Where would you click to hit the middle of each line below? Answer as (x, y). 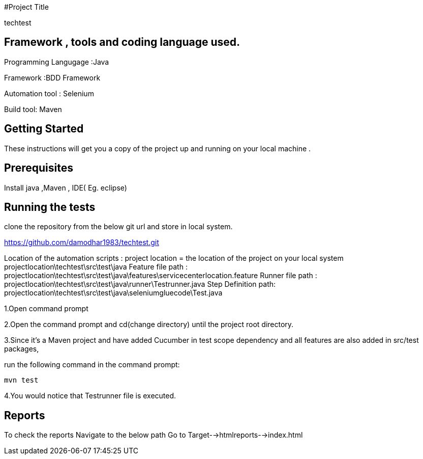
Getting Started (44, 129)
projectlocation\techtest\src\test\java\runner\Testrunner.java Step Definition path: (140, 284)
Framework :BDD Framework (52, 77)
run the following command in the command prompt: (92, 365)
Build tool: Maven (33, 109)
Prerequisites (39, 168)
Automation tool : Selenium (49, 93)
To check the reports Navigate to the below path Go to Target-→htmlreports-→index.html (154, 435)
